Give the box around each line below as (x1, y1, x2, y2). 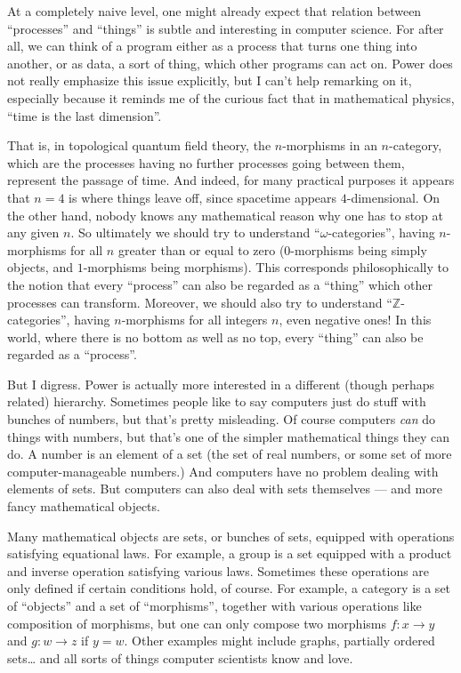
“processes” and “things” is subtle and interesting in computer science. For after (7, 19, 444, 37)
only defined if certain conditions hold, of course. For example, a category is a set (7, 579, 451, 597)
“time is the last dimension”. (7, 106, 162, 124)
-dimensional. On (346, 188, 441, 206)
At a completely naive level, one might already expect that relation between (7, 2, 422, 20)
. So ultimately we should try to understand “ (70, 223, 320, 242)
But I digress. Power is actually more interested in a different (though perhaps (7, 374, 435, 393)
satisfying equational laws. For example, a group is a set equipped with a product (7, 544, 452, 563)
